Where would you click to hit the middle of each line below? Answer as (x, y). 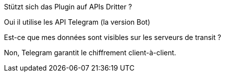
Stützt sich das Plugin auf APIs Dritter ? (68, 7)
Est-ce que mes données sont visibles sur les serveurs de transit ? (113, 37)
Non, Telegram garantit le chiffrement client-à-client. (90, 53)
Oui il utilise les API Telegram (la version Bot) (77, 22)
